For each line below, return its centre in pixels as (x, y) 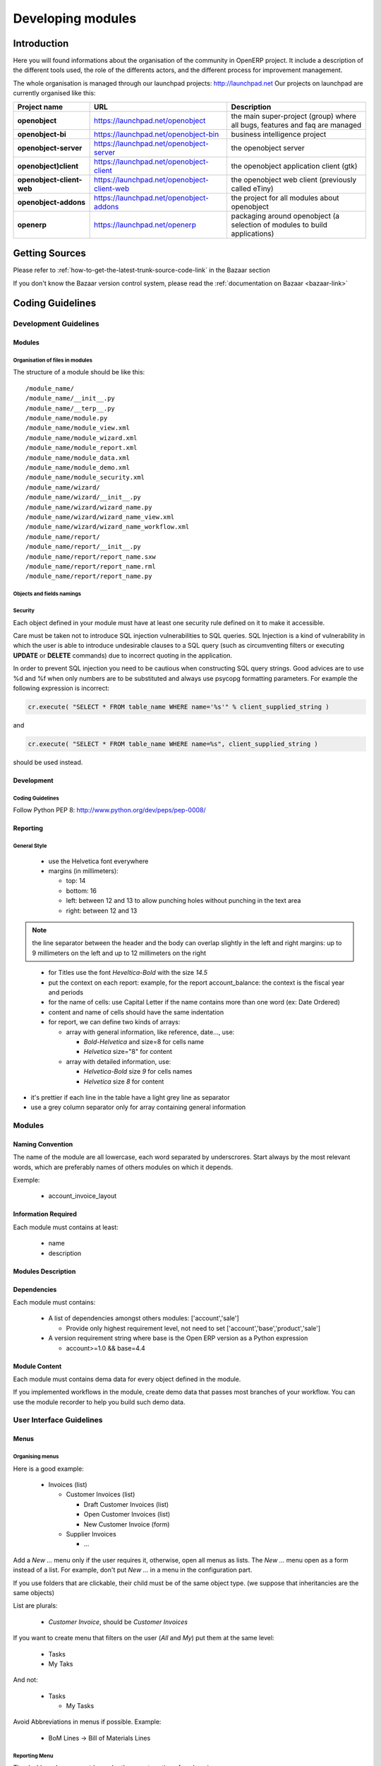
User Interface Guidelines (58, 1420)
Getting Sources (49, 253)
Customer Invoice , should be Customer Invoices (118, 1622)
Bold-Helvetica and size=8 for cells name (144, 1041)
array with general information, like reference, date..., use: (150, 1032)
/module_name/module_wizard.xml (81, 438)
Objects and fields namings (47, 594)
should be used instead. (48, 762)
